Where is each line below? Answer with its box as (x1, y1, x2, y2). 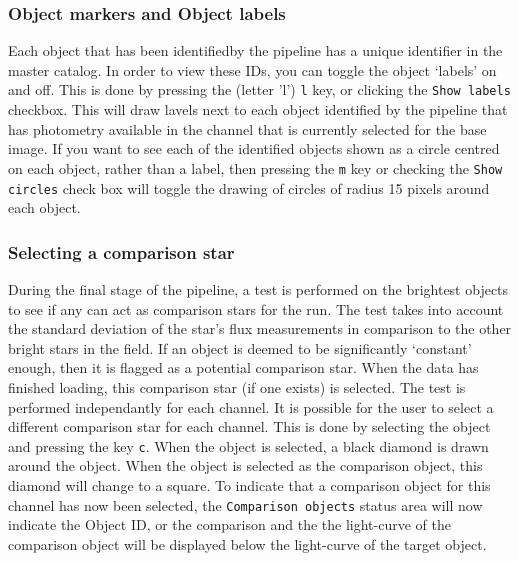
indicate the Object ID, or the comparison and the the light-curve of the (8, 514, 451, 535)
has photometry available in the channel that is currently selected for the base (8, 118, 487, 139)
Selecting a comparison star (8, 239, 235, 264)
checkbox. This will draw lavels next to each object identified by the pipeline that (8, 99, 508, 120)
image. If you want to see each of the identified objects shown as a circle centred (8, 138, 500, 159)
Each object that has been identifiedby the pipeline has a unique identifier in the (8, 40, 503, 61)
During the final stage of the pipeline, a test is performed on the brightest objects (8, 278, 509, 299)
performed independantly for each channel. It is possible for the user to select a (8, 396, 494, 417)
